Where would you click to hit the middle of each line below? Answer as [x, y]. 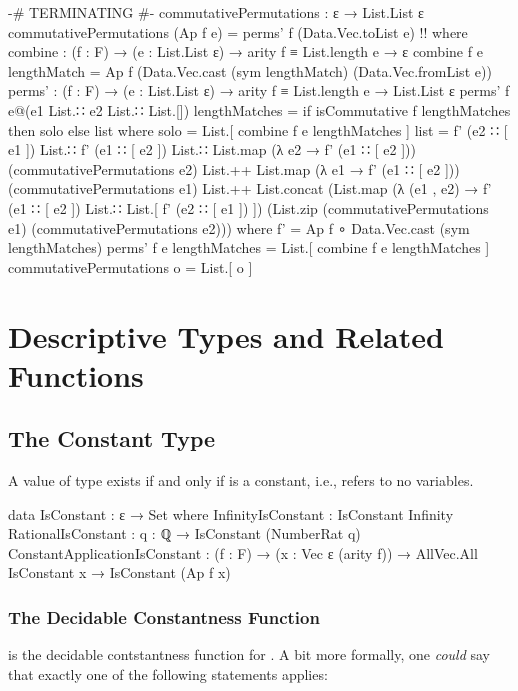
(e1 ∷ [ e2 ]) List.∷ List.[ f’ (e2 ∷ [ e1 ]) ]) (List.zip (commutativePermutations [248, 207]
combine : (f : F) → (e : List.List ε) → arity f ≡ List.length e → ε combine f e [245, 51]
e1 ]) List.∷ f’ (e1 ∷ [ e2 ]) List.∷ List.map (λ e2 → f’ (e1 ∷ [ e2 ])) [212, 149]
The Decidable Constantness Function [164, 616]
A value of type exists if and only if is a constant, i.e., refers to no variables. [241, 480]
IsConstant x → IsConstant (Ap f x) [119, 572]
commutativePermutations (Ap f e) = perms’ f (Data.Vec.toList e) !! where [238, 31]
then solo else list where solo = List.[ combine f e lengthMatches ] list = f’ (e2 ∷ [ [258, 129]
